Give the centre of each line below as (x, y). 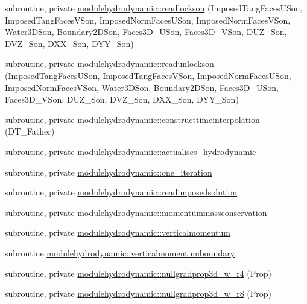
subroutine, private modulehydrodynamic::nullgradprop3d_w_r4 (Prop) (138, 273)
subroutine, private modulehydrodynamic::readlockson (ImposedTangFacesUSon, (154, 8)
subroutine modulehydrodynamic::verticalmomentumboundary (120, 252)
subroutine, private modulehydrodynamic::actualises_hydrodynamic (131, 151)
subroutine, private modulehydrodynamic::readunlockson (109, 64)
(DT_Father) (30, 131)
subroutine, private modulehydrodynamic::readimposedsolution (121, 192)
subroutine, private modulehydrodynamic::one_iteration (109, 172)
